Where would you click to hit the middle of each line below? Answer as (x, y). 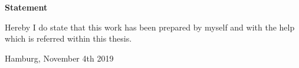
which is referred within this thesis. (68, 38)
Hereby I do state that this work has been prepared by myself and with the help (150, 27)
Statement (26, 7)
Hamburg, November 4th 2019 (59, 58)
